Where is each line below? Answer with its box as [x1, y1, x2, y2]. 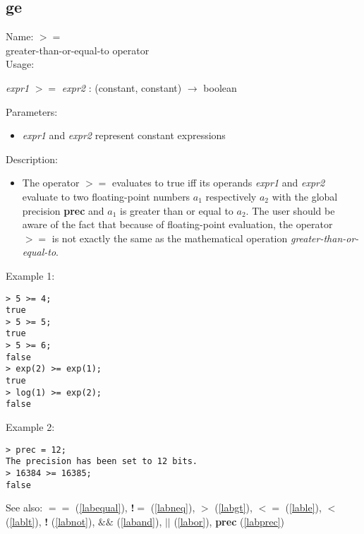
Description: [6, 151, 58, 166]
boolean [203, 80, 237, 95]
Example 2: [6, 420, 55, 434]
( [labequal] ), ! [75, 500, 135, 515]
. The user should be [245, 203, 335, 218]
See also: [6, 500, 43, 515]
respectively [205, 189, 257, 203]
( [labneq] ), [150, 500, 195, 515]
